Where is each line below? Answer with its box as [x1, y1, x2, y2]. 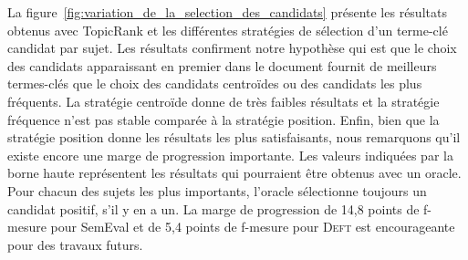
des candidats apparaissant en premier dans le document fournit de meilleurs [7, 56, 437, 75]
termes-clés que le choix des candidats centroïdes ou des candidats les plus [7, 74, 422, 93]
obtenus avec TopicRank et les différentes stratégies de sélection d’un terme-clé [7, 20, 448, 39]
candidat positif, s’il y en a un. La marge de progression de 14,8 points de [7, 199, 420, 218]
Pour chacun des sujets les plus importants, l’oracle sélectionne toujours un [7, 181, 427, 200]
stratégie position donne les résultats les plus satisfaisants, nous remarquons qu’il [7, 128, 461, 147]
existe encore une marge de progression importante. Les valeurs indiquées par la [7, 145, 453, 164]
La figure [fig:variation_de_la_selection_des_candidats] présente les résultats [7, 3, 447, 21]
